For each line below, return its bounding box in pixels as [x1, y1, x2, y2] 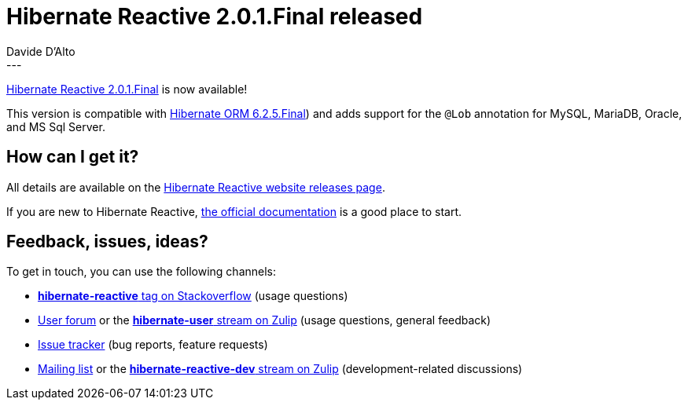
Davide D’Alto [6, 44, 75, 58]
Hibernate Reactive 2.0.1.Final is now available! [6, 82, 248, 96]
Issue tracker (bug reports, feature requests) [38, 338, 268, 352]
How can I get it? [6, 147, 139, 167]
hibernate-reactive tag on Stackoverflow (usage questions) [38, 289, 348, 303]
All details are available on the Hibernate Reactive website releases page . [6, 180, 385, 194]
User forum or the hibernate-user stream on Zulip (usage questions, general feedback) [38, 313, 491, 327]
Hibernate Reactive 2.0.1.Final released [6, 3, 423, 30]
